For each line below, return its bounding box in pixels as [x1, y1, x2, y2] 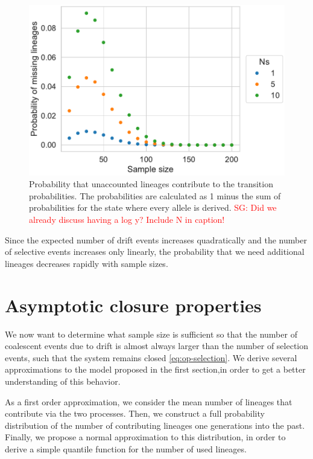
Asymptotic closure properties [5, 292, 262, 317]
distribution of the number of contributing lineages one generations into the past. [5, 419, 305, 431]
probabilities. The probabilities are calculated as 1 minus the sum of [29, 189, 281, 202]
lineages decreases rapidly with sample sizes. [5, 257, 168, 269]
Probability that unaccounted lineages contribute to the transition [29, 178, 273, 190]
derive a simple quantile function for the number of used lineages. [5, 442, 247, 455]
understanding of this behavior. [5, 374, 121, 387]
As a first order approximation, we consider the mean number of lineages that [5, 395, 292, 408]
